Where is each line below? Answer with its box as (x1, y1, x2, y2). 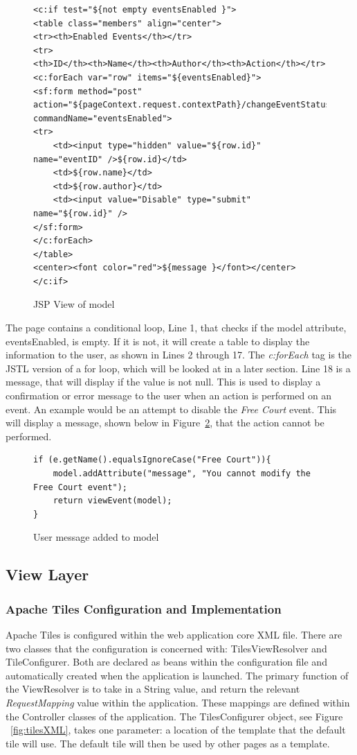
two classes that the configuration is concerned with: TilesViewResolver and (6, 641, 327, 655)
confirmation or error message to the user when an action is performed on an (6, 388, 332, 403)
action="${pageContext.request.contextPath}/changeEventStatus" (33, 100, 336, 110)
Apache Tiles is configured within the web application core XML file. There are (6, 627, 342, 641)
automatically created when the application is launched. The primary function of (6, 668, 349, 682)
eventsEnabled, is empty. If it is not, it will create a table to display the (6, 333, 310, 348)
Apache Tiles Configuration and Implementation (6, 600, 282, 617)
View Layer (6, 564, 89, 585)
